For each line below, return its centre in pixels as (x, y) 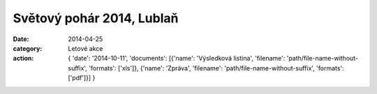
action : (23, 58)
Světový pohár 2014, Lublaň (96, 18)
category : (28, 48)
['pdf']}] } (82, 78)
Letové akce (86, 48)
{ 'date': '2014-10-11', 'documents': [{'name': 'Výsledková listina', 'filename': (177, 58)
